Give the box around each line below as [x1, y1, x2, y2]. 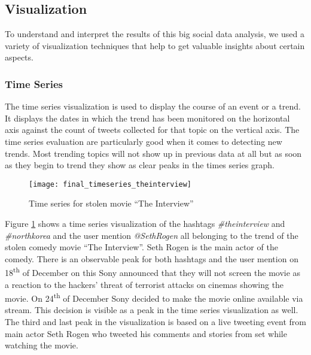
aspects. [5, 51, 33, 63]
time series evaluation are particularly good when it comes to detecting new [5, 135, 282, 147]
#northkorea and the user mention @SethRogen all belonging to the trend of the [5, 229, 298, 241]
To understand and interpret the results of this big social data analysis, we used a [5, 28, 304, 40]
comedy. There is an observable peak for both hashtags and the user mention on [5, 252, 298, 265]
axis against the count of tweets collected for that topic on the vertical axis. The [5, 123, 300, 136]
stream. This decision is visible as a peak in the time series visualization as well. [5, 304, 298, 316]
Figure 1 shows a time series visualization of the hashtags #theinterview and [5, 217, 285, 230]
